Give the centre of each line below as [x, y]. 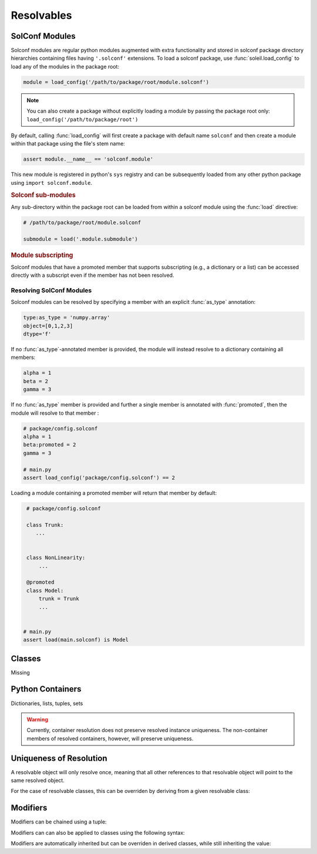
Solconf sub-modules [43, 195]
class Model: [45, 590]
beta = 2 [36, 381]
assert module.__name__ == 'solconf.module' [88, 159]
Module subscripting [42, 255]
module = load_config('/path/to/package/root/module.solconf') [116, 82]
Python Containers [46, 689]
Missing [21, 672]
